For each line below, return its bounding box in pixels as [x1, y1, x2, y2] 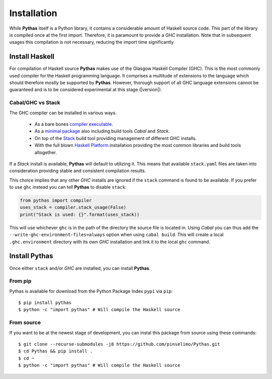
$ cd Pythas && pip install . [18, 348, 93, 354]
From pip [9, 277, 32, 284]
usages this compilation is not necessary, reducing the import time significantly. [9, 39, 175, 45]
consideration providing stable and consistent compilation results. [9, 168, 146, 174]
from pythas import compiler [20, 198, 92, 203]
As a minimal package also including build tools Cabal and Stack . [34, 128, 170, 134]
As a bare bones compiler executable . [34, 121, 113, 127]
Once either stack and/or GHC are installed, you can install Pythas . [9, 265, 151, 271]
